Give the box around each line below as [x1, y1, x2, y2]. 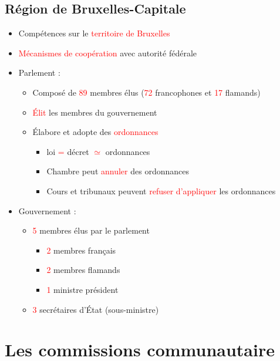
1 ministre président [46, 283, 119, 295]
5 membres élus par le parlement [32, 224, 150, 237]
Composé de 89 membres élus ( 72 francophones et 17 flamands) [32, 86, 261, 98]
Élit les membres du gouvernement [32, 106, 157, 118]
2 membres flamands [46, 264, 120, 276]
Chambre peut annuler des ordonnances [46, 165, 189, 177]
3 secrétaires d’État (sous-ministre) [32, 303, 159, 315]
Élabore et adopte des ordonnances [32, 126, 158, 138]
